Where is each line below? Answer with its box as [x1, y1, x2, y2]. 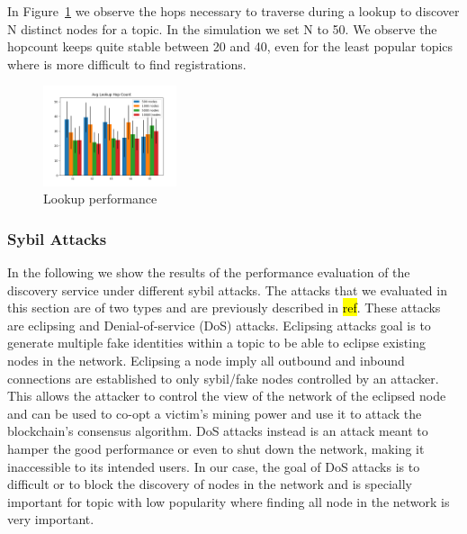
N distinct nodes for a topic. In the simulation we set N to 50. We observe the [7, 19, 437, 38]
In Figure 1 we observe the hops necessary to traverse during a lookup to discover [7, 2, 460, 20]
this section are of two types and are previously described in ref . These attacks [7, 298, 441, 317]
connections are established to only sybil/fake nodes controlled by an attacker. [7, 368, 439, 387]
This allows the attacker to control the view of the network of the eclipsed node [7, 386, 446, 405]
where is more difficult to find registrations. [7, 54, 247, 73]
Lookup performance [43, 189, 157, 208]
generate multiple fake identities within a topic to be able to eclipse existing [7, 333, 426, 352]
